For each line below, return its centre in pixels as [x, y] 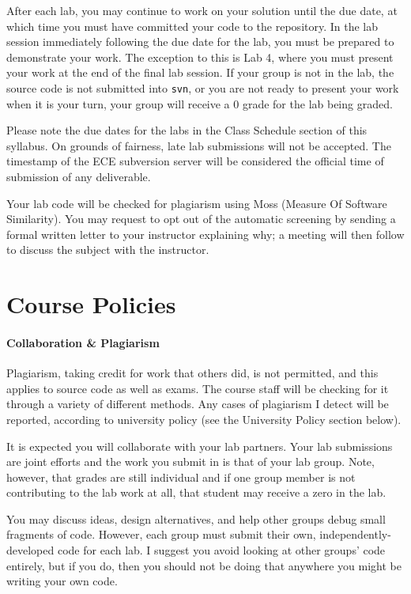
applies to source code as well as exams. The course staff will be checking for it [198, 388]
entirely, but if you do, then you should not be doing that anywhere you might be [204, 565]
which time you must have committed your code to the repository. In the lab [192, 26]
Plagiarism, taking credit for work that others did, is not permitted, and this [192, 373]
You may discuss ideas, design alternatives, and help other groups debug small [196, 518]
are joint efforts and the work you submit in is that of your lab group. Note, [190, 462]
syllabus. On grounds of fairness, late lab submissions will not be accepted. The [199, 145]
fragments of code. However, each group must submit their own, [161, 534]
